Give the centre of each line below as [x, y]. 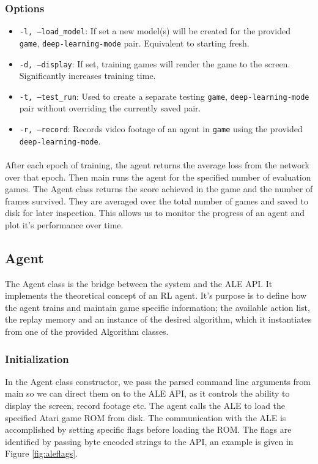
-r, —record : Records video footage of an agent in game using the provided [161, 129]
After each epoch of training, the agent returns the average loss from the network [157, 164]
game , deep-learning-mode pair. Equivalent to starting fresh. [134, 43]
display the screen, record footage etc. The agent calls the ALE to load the [145, 406]
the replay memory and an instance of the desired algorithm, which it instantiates [158, 319]
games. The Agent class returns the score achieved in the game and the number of [159, 189]
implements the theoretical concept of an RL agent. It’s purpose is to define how [156, 295]
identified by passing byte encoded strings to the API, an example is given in [149, 441]
